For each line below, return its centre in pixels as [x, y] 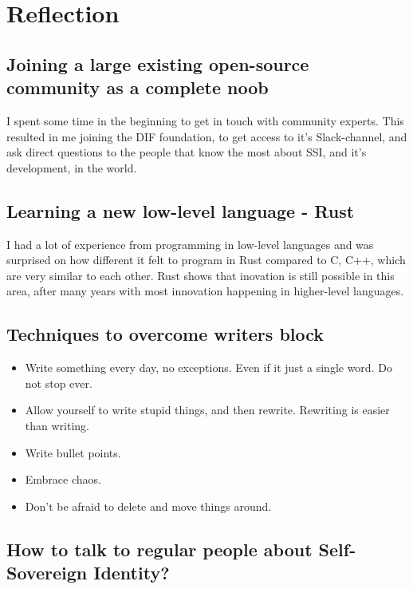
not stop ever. [59, 383]
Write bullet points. [73, 452]
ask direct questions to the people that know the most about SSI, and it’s [187, 152]
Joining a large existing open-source [158, 63]
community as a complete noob [138, 87]
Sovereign [47, 573]
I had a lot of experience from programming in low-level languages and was [190, 244]
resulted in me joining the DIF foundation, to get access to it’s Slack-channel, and [207, 136]
